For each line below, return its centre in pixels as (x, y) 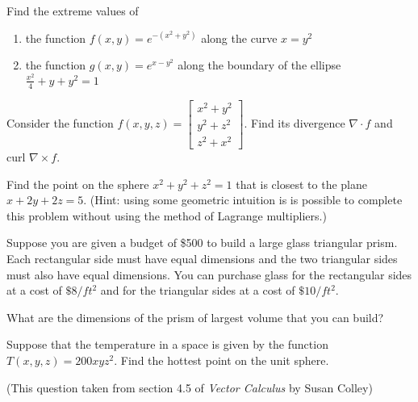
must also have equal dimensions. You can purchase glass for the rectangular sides (209, 274)
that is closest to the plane (301, 184)
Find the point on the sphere (78, 184)
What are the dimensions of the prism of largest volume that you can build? (195, 317)
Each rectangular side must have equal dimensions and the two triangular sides (202, 258)
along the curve (239, 38)
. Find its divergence (295, 122)
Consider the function (60, 122)
